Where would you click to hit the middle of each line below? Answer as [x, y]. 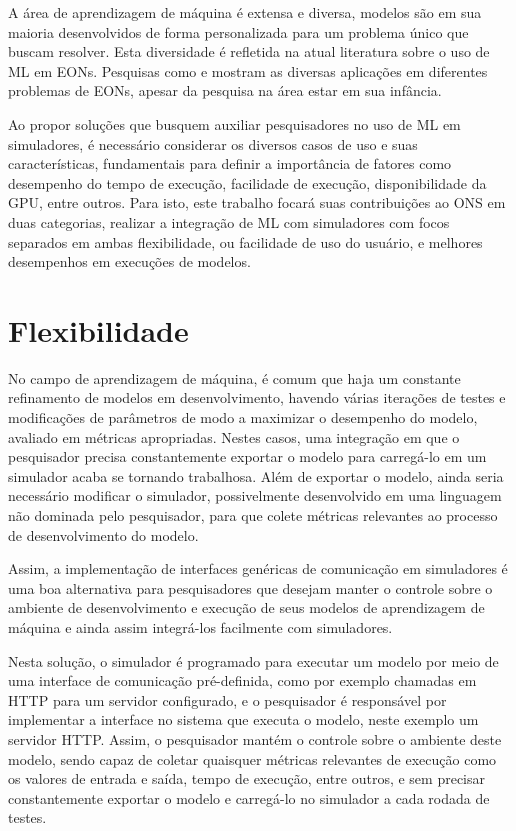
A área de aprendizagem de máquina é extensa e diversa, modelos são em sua [245, 12]
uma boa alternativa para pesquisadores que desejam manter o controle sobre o [250, 587]
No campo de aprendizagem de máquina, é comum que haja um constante [234, 377]
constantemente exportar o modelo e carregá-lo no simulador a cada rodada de [249, 797]
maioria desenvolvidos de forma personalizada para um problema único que [238, 31]
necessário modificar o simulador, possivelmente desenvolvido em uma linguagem [255, 495]
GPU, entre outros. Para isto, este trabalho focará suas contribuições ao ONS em [257, 202]
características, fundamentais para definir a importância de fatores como [230, 163]
